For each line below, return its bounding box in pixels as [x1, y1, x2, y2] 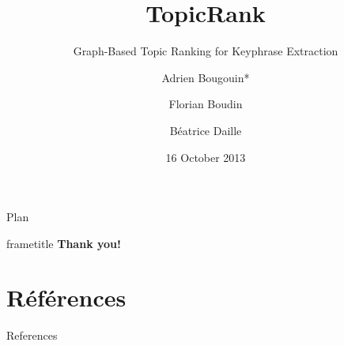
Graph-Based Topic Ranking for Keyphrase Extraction [73, 43, 338, 59]
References [6, 327, 58, 344]
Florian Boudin [168, 96, 243, 112]
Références [6, 281, 127, 314]
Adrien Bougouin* [161, 69, 250, 85]
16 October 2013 [165, 149, 246, 165]
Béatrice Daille [169, 122, 242, 138]
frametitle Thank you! [6, 235, 121, 251]
